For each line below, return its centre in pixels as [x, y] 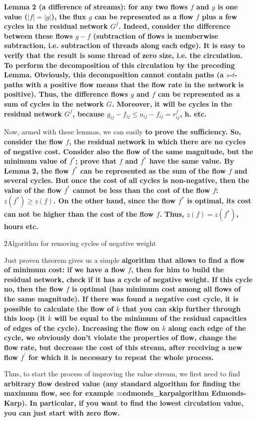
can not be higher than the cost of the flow [79, 214]
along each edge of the [207, 328]
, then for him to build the [177, 270]
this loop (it [25, 318]
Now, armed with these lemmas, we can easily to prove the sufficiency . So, [123, 132]
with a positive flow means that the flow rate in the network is [135, 84]
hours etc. [21, 226]
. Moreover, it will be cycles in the [172, 103]
